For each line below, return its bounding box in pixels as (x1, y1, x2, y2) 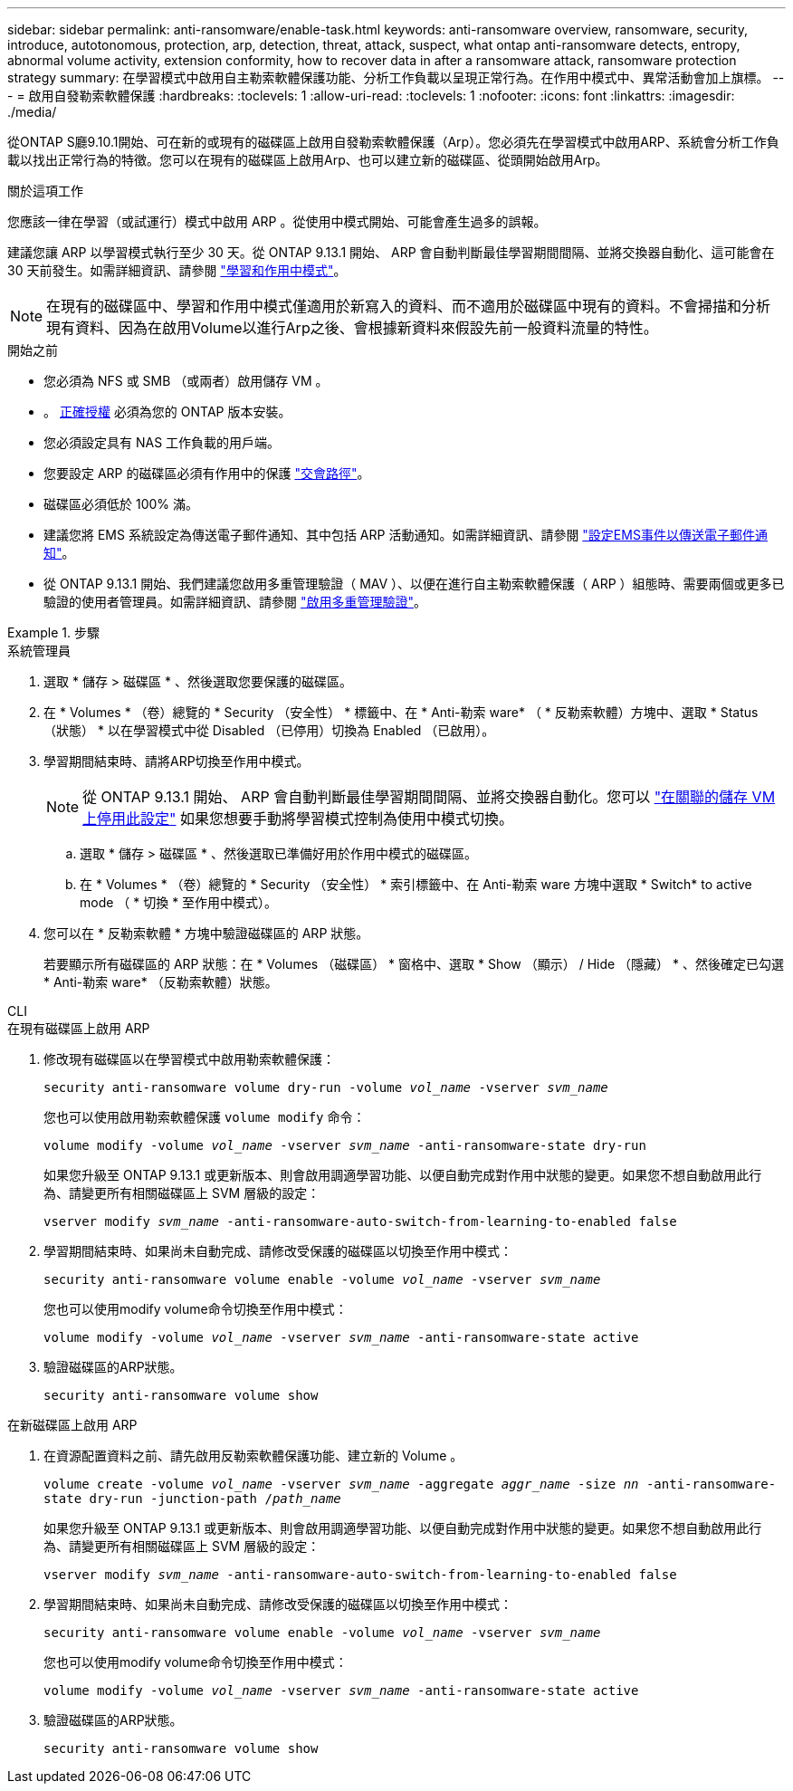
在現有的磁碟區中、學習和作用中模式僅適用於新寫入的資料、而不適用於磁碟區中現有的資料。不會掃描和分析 (46, 297, 771, 315)
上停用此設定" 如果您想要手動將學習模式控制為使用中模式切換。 (82, 809, 514, 828)
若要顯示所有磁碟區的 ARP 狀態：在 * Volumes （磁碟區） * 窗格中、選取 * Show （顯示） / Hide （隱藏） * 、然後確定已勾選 (43, 956, 784, 972)
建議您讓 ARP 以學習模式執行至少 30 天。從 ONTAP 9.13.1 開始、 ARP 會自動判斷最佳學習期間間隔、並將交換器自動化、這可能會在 (7, 244, 775, 260)
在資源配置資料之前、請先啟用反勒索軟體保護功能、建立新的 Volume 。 (43, 1448, 463, 1463)
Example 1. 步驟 (7, 625, 100, 640)
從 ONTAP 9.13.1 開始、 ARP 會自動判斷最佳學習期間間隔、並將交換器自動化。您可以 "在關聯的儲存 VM (82, 788, 776, 806)
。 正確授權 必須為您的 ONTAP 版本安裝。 (43, 404, 291, 419)
